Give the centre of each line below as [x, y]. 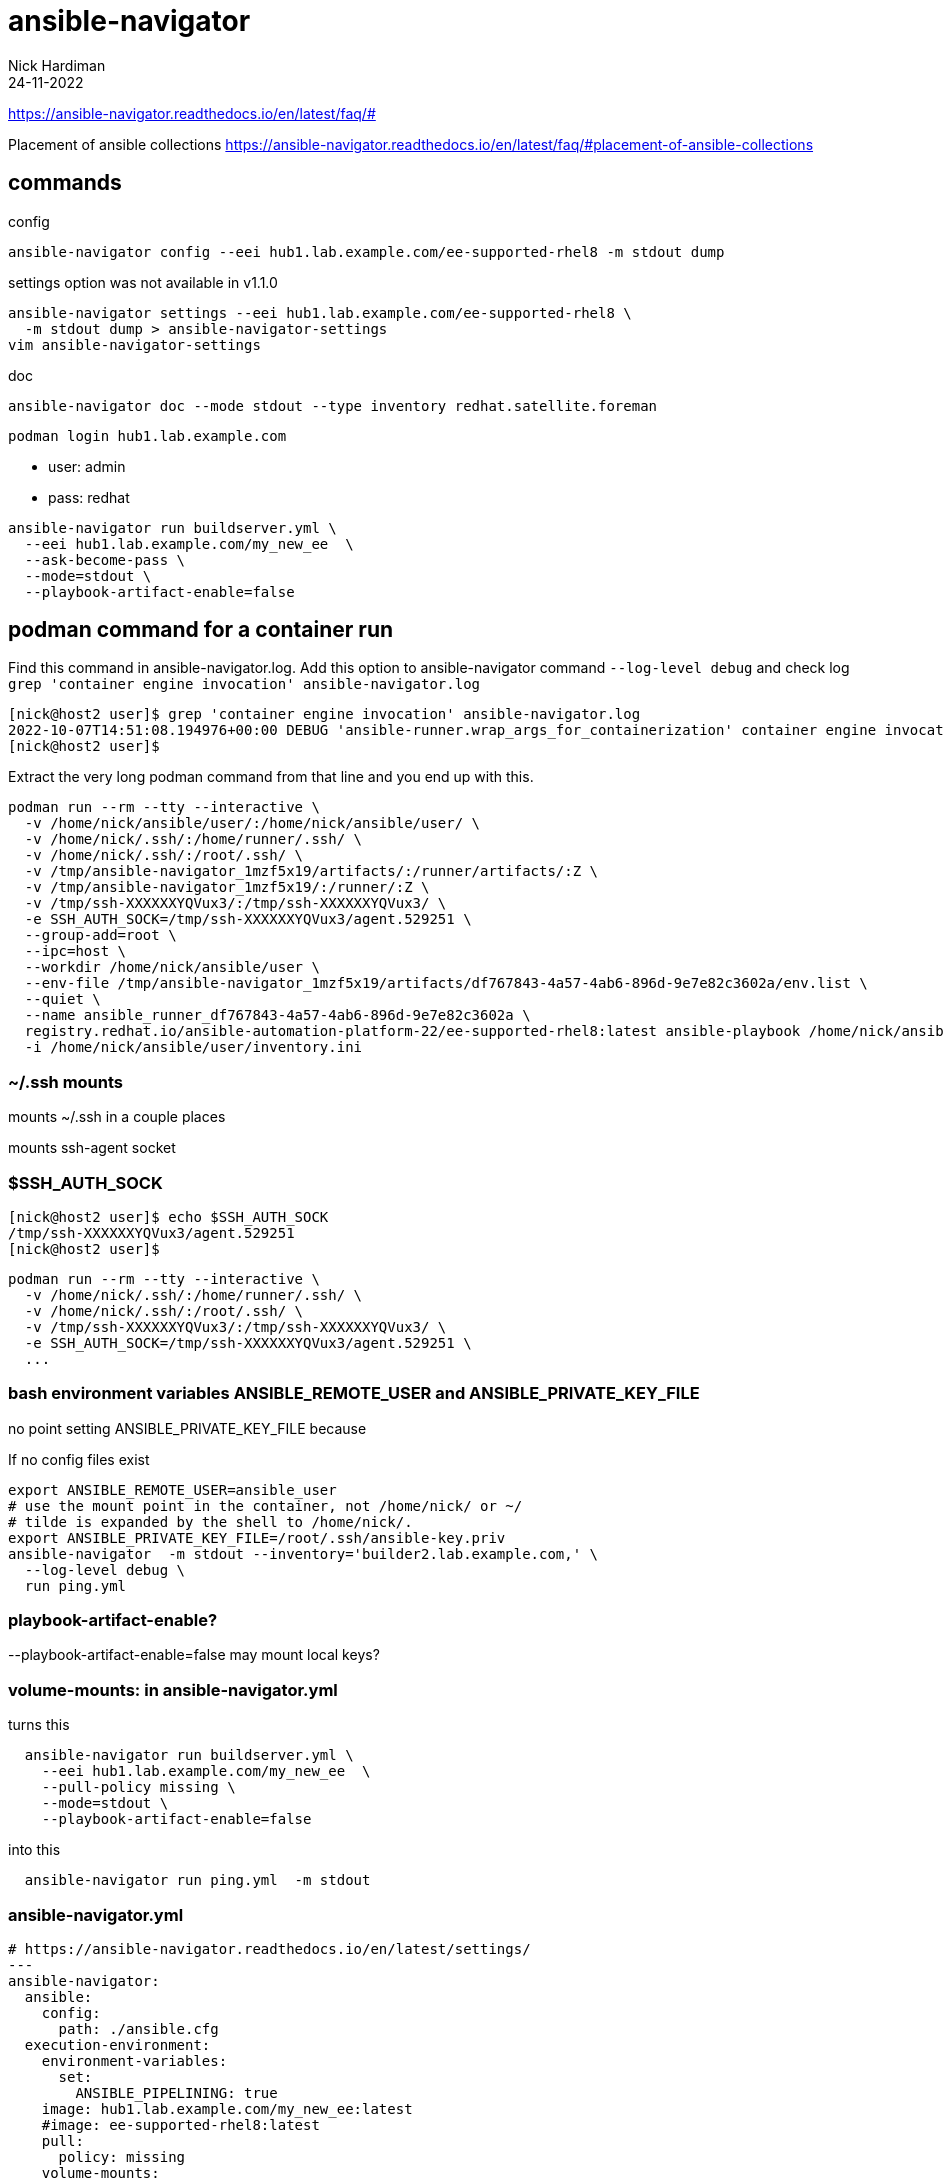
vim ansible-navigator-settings [134, 344]
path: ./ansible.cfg [138, 2028]
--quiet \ [62, 999]
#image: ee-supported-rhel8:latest [180, 2124]
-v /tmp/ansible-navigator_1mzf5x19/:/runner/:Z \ [227, 887]
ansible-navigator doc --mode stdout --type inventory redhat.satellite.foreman [333, 405]
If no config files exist [79, 1459]
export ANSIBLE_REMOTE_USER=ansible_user [172, 1489]
